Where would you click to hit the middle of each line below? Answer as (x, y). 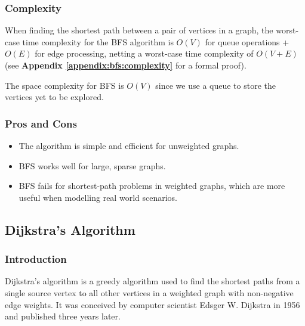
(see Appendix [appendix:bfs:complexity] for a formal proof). (126, 65)
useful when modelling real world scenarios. (98, 197)
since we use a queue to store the (215, 85)
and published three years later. (63, 316)
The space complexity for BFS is (64, 85)
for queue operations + (247, 41)
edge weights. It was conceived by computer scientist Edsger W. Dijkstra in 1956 (152, 304)
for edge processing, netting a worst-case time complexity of (144, 53)
